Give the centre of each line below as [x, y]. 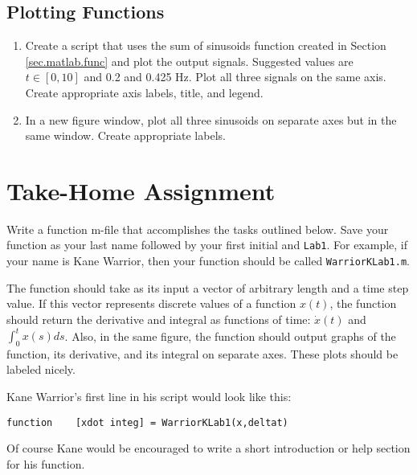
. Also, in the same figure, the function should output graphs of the [230, 336]
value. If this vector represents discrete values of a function [151, 303]
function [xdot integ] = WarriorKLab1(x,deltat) [147, 422]
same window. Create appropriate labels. [125, 135]
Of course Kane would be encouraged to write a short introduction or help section [208, 448]
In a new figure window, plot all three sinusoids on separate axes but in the [211, 119]
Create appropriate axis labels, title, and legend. [144, 92]
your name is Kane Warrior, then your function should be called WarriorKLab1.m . [208, 261]
